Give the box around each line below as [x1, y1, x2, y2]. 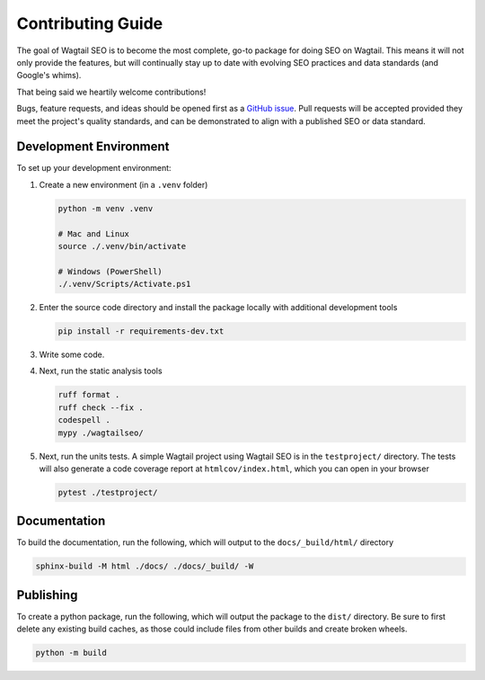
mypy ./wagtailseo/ [57, 427, 144, 438]
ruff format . [57, 389, 120, 400]
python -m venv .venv [57, 203, 154, 213]
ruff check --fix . [57, 402, 144, 413]
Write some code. [39, 349, 105, 360]
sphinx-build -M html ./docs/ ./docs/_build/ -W [35, 561, 254, 571]
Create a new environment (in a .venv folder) [39, 179, 208, 190]
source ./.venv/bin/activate [57, 241, 187, 251]
